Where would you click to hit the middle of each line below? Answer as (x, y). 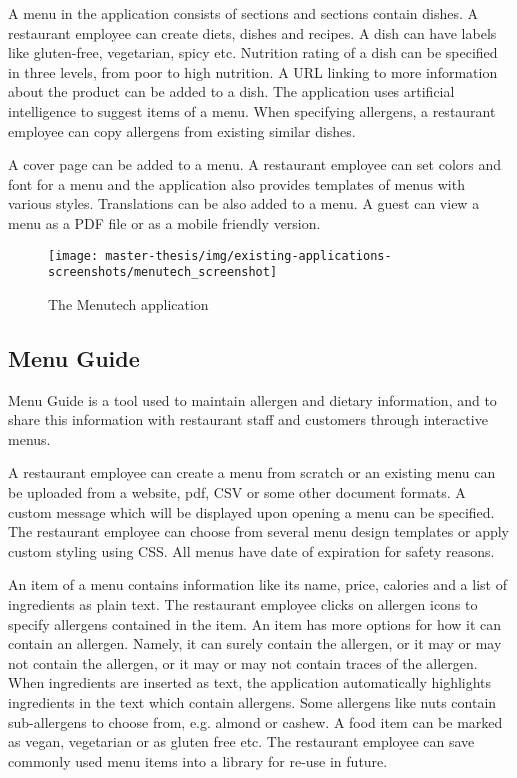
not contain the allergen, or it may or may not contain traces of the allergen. (243, 662)
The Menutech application (128, 303)
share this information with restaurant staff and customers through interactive (248, 419)
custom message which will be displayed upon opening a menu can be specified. (251, 511)
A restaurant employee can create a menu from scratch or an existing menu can (252, 472)
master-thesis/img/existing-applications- (248, 255)
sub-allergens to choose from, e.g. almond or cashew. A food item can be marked (255, 721)
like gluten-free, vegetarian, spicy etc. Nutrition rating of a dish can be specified (253, 52)
